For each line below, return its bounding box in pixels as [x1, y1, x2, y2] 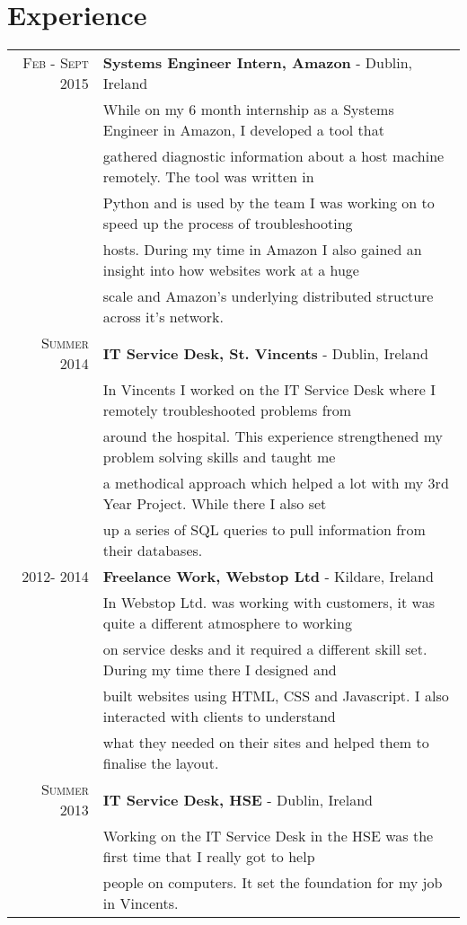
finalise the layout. [102, 753, 219, 774]
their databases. [102, 540, 203, 561]
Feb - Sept [22, 52, 89, 74]
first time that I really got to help [102, 846, 315, 868]
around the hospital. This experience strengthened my [102, 426, 443, 447]
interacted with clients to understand [102, 706, 336, 727]
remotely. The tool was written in [102, 166, 314, 188]
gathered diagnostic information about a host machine [102, 145, 445, 167]
